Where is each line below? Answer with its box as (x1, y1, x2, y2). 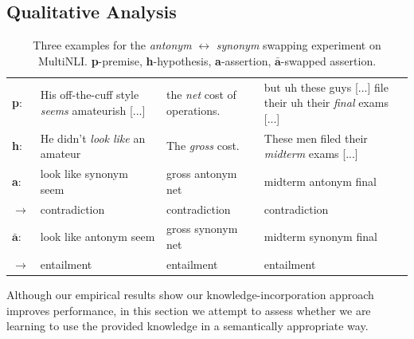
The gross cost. (166, 137, 240, 154)
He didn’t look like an (40, 129, 146, 146)
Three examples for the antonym (33, 37, 192, 53)
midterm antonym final (264, 172, 377, 189)
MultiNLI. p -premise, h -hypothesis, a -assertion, (37, 52, 271, 69)
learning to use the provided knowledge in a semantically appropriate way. (6, 317, 369, 334)
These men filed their (264, 129, 368, 146)
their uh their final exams (264, 94, 389, 111)
